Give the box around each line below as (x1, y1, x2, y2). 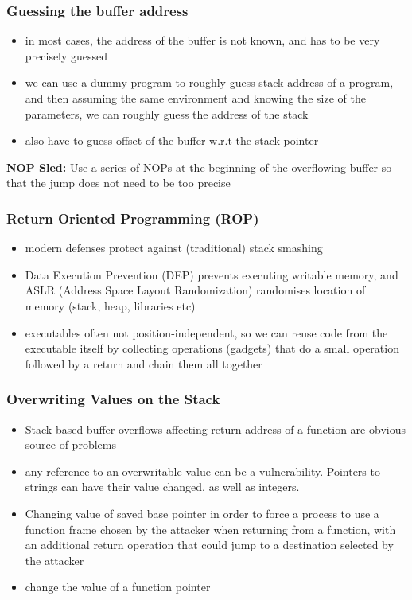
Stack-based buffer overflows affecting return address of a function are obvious (25, 420, 406, 437)
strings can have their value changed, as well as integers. (25, 478, 300, 495)
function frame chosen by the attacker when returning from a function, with (25, 520, 396, 537)
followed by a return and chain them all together (25, 355, 262, 372)
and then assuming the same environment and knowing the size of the (25, 90, 366, 106)
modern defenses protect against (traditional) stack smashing (25, 240, 323, 256)
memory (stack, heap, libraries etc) (25, 297, 196, 314)
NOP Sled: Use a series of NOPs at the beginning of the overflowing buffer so (6, 158, 392, 175)
